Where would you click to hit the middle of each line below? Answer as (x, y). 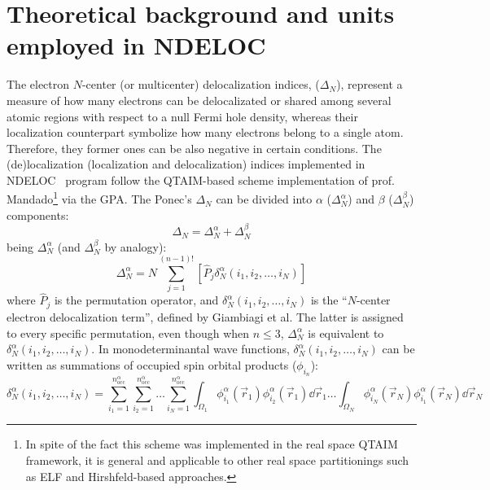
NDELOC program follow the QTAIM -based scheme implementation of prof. (201, 179)
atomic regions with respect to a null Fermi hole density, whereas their (182, 116)
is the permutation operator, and (136, 300)
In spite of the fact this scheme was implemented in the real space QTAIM (212, 444)
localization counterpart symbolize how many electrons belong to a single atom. (205, 132)
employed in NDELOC (136, 45)
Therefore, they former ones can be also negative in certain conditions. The (194, 148)
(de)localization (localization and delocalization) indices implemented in (186, 164)
